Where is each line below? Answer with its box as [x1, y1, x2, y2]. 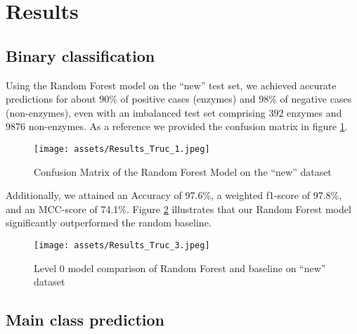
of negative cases [280, 91, 352, 106]
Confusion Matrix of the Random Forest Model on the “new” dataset [34, 164, 332, 179]
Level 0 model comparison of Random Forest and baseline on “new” [34, 260, 326, 275]
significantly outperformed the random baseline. [6, 215, 212, 230]
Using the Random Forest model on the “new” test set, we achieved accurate [6, 77, 337, 92]
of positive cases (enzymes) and [120, 91, 256, 106]
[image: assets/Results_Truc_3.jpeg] [34, 240, 210, 250]
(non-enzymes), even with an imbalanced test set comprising [6, 105, 266, 120]
